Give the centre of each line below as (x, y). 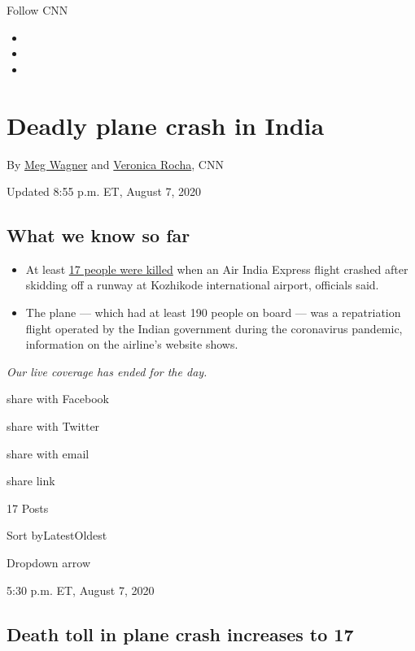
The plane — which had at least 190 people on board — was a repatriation (213, 312)
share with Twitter (53, 426)
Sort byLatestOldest (57, 535)
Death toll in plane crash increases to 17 (180, 634)
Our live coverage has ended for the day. (107, 371)
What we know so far (98, 235)
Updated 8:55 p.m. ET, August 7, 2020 (104, 191)
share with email (48, 453)
